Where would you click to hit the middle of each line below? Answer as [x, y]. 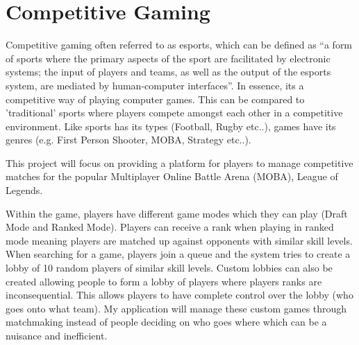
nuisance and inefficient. [57, 335]
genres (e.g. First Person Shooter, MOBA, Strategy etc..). [128, 140]
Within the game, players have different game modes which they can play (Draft [177, 213]
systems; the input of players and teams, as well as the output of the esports [168, 72]
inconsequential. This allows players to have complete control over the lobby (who [179, 295]
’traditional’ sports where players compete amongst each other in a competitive [174, 113]
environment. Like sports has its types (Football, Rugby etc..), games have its [171, 126]
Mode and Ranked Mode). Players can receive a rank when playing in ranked [170, 227]
